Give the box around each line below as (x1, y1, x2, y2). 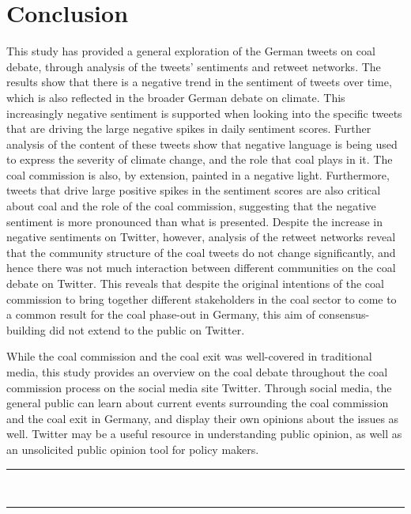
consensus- (319, 306, 370, 323)
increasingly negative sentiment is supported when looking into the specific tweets (6, 104, 402, 121)
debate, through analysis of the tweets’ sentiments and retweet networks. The (6, 58, 381, 74)
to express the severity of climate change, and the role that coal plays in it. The (6, 151, 393, 168)
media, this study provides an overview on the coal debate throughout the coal (6, 364, 388, 380)
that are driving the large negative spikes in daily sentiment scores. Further (6, 120, 371, 137)
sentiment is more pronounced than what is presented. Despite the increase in (6, 213, 383, 229)
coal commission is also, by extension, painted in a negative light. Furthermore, (6, 166, 390, 183)
